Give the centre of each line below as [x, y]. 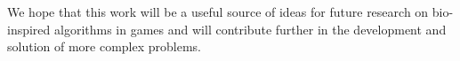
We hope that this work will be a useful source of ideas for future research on [218, 11]
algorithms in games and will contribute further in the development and [250, 29]
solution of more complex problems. [105, 46]
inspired [29, 29]
